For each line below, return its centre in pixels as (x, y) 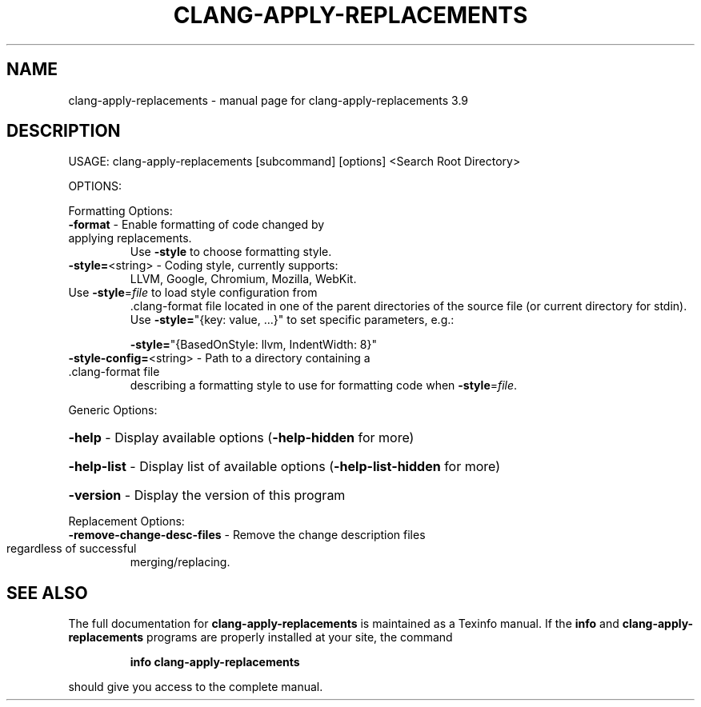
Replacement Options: (126, 521)
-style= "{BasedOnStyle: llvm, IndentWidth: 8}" (254, 345)
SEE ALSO (47, 593)
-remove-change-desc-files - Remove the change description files (247, 535)
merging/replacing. (180, 562)
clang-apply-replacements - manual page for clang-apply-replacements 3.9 (268, 100)
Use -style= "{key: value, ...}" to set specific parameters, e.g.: (292, 320)
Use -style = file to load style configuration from (193, 293)
